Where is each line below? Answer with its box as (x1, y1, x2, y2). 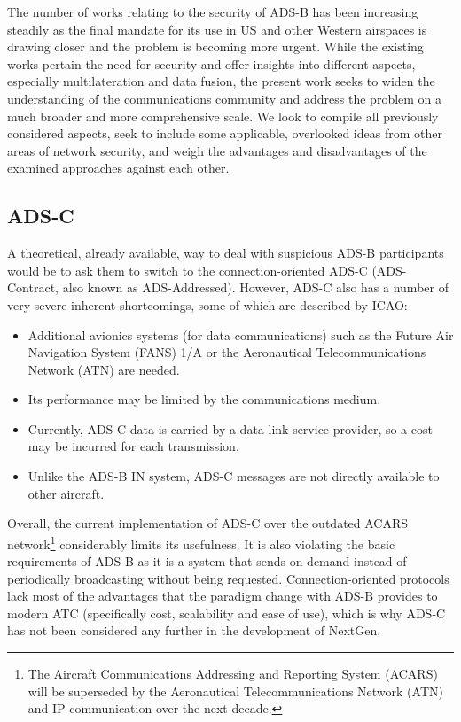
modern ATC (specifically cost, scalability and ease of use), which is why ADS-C (7, 603, 446, 622)
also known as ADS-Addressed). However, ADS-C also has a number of (62, 278, 449, 297)
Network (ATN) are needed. (27, 360, 180, 378)
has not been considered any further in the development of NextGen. (7, 621, 381, 640)
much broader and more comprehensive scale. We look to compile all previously (7, 106, 439, 125)
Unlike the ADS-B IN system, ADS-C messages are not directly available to (27, 467, 440, 485)
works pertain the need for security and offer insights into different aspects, (7, 54, 416, 73)
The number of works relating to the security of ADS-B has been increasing (7, 3, 418, 20)
